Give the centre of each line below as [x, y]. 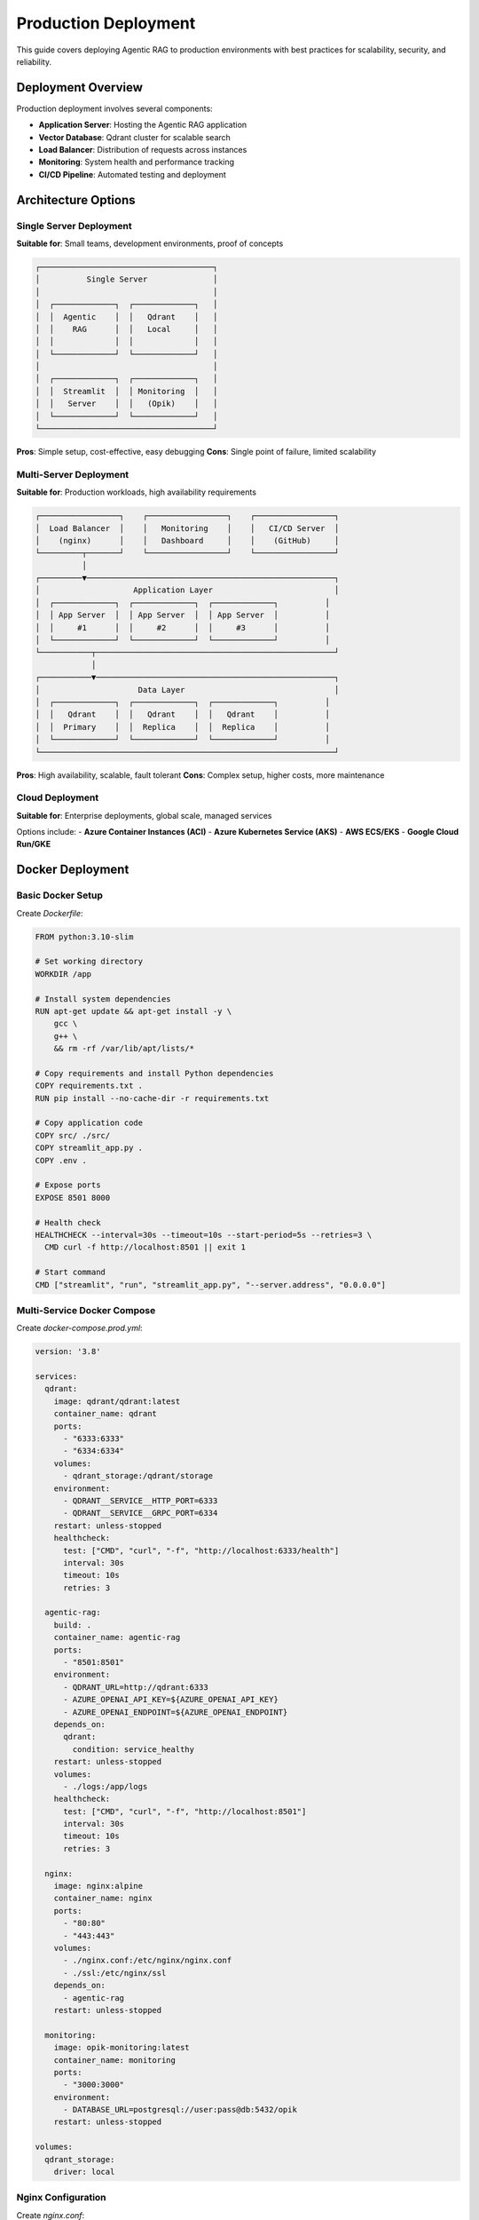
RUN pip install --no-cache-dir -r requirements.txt [152, 1098]
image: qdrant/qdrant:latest [117, 1401]
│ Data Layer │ [187, 690]
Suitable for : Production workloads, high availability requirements [137, 492]
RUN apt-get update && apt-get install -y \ [133, 1011]
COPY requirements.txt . [89, 1086]
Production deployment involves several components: [114, 108]
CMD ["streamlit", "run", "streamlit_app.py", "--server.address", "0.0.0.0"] [210, 1284]
